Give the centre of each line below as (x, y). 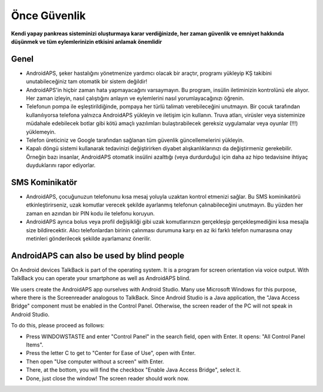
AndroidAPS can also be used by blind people (98, 255)
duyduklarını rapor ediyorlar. (61, 165)
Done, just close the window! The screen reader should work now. (108, 378)
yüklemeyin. (41, 132)
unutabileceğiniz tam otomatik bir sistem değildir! (87, 81)
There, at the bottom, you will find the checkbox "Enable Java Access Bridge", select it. (133, 370)
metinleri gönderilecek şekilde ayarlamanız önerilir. (89, 238)
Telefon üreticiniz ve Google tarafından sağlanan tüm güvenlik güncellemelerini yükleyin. (135, 140)
